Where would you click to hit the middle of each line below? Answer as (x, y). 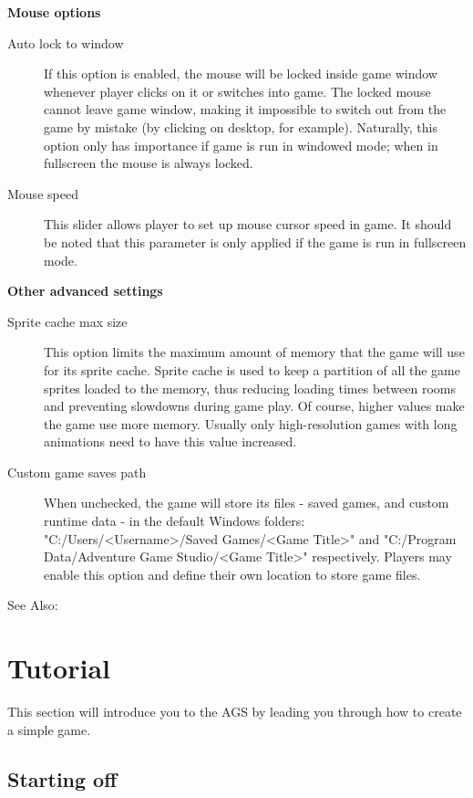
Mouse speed (43, 193)
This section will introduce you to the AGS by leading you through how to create (235, 712)
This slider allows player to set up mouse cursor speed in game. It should (248, 224)
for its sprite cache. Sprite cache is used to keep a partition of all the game (252, 369)
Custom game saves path (77, 472)
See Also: (33, 605)
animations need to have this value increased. (170, 441)
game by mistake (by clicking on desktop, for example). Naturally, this (241, 126)
